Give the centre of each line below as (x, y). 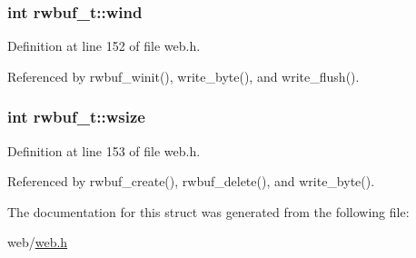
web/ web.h (38, 242)
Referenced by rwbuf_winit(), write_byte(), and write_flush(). (183, 76)
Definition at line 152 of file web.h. (104, 46)
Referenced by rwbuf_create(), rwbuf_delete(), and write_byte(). (191, 181)
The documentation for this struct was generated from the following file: (208, 211)
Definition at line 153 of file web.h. (104, 150)
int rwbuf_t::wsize (76, 117)
